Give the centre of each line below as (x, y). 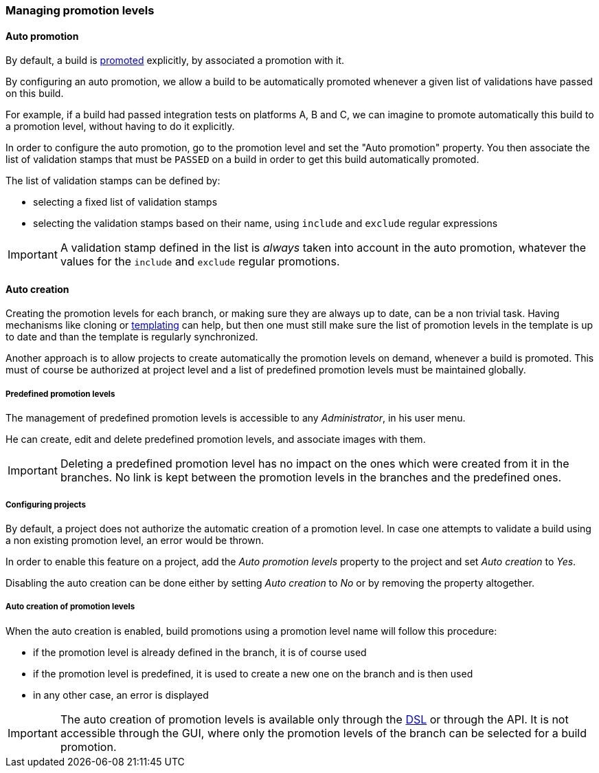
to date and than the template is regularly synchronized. (132, 337)
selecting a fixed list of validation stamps (125, 202)
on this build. (35, 94)
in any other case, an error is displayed (121, 695)
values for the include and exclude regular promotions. (200, 262)
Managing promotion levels (80, 10)
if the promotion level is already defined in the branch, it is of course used (200, 652)
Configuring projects (46, 504)
